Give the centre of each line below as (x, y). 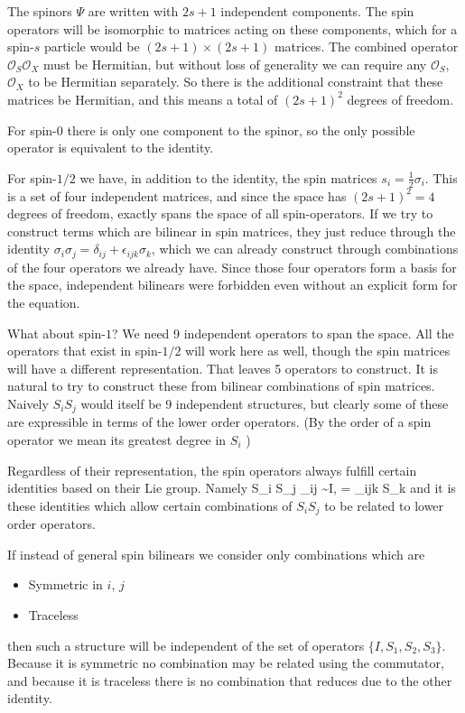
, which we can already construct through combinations (305, 249)
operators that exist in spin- (85, 351)
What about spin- (56, 333)
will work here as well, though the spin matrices (318, 351)
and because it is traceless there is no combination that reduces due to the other (230, 680)
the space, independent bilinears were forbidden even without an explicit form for (232, 285)
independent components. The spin (317, 11)
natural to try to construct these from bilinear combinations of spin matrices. (221, 386)
